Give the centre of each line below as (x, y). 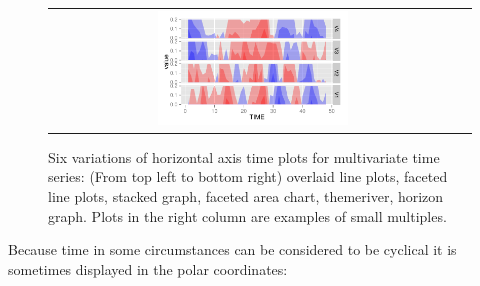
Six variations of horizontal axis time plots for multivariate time (244, 156)
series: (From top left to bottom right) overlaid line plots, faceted (248, 176)
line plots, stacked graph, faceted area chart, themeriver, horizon (246, 196)
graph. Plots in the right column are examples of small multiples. (247, 215)
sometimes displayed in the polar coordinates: (148, 268)
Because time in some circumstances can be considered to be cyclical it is (232, 249)
